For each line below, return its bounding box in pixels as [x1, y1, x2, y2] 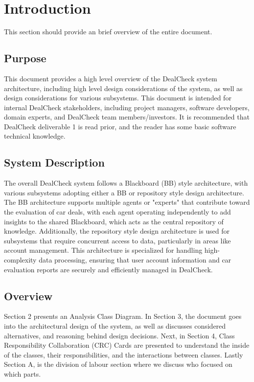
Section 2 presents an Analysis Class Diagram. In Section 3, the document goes [4, 311, 242, 321]
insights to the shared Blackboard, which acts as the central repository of [4, 216, 224, 226]
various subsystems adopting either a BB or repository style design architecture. [4, 187, 244, 197]
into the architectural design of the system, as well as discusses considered [4, 321, 226, 331]
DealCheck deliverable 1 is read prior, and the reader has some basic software [4, 121, 236, 131]
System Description [4, 155, 105, 170]
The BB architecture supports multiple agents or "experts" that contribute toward [4, 197, 250, 207]
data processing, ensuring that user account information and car [39, 255, 231, 265]
